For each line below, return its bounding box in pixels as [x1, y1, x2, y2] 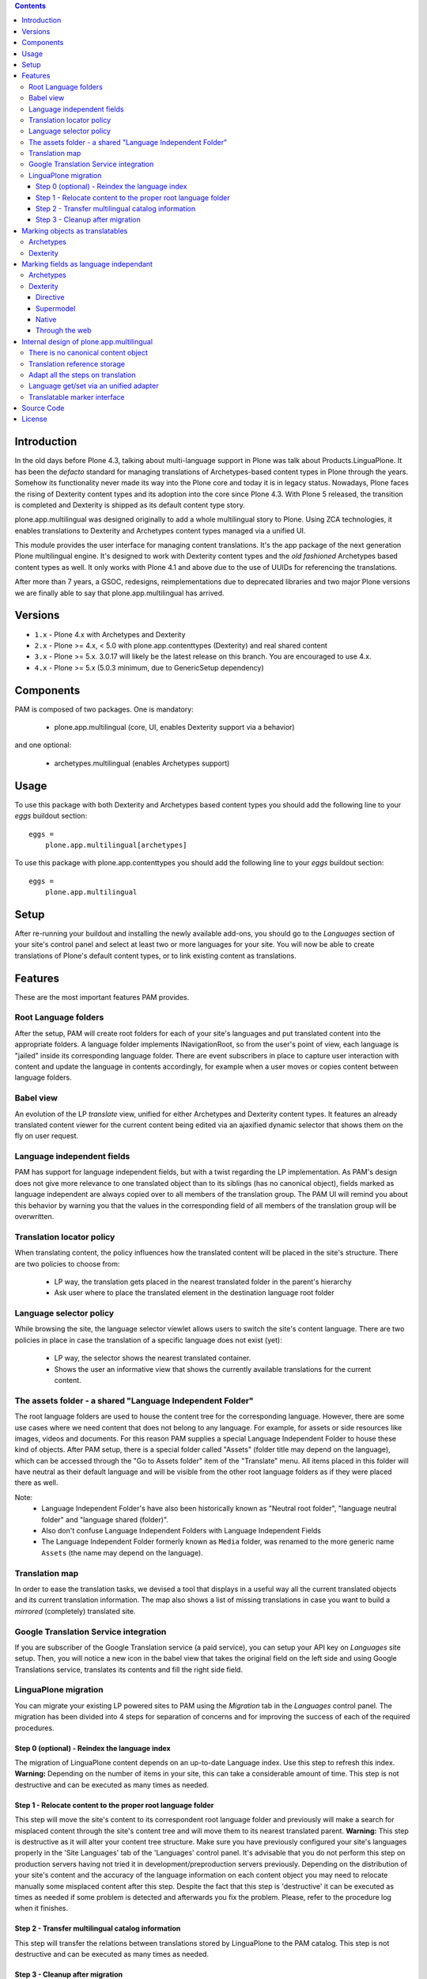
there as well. [14, 1478, 59, 1487]
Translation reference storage [28, 359, 126, 368]
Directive [36, 293, 65, 302]
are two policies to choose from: [14, 1259, 120, 1268]
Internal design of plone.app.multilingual [21, 336, 153, 346]
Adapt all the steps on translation [28, 370, 136, 379]
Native [36, 314, 57, 324]
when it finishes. [14, 1904, 69, 1913]
